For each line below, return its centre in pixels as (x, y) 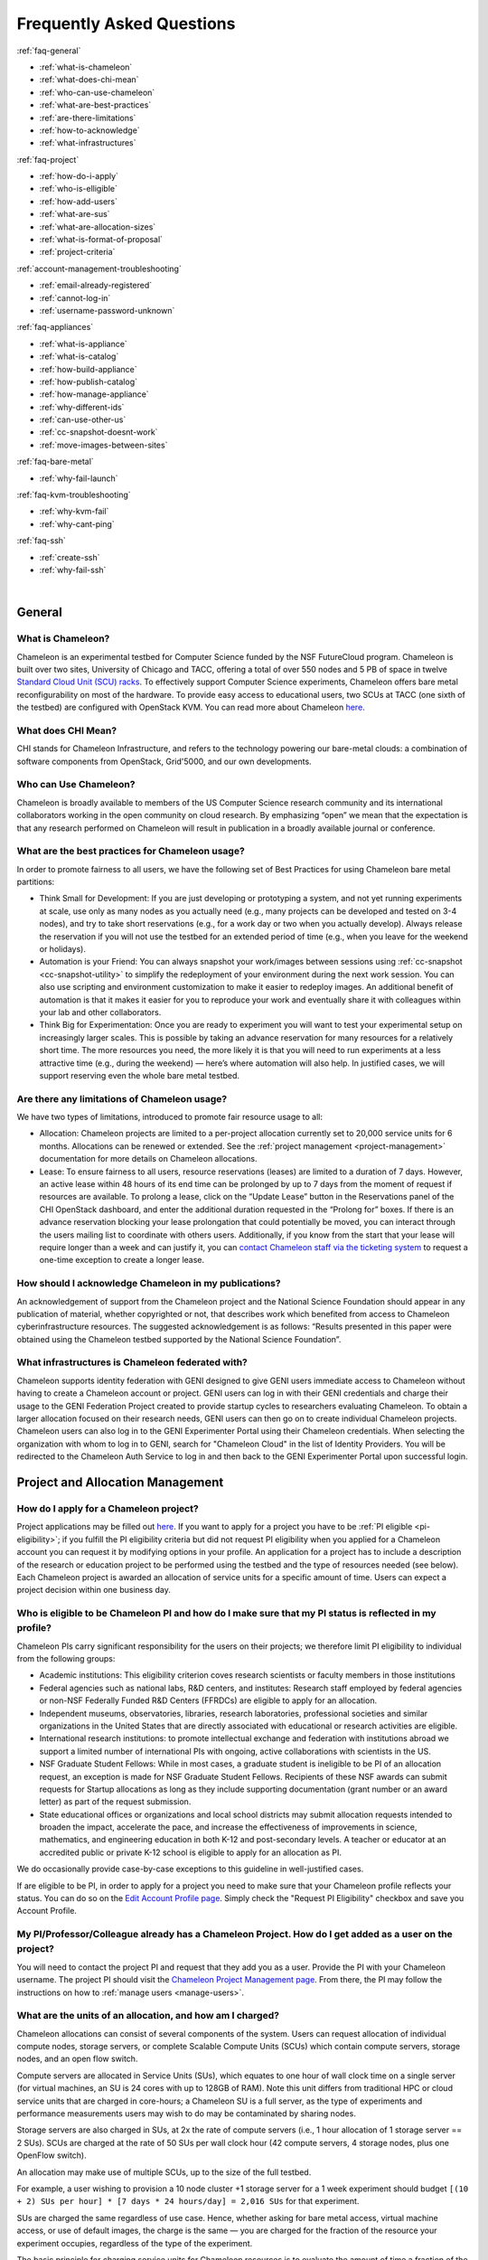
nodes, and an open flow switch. (77, 2059)
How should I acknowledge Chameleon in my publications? (149, 1284)
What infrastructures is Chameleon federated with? (132, 1362)
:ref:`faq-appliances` (55, 327)
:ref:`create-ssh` (70, 557)
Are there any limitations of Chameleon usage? (122, 1098)
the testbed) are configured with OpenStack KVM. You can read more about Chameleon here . (191, 707)
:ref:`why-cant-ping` (77, 523)
